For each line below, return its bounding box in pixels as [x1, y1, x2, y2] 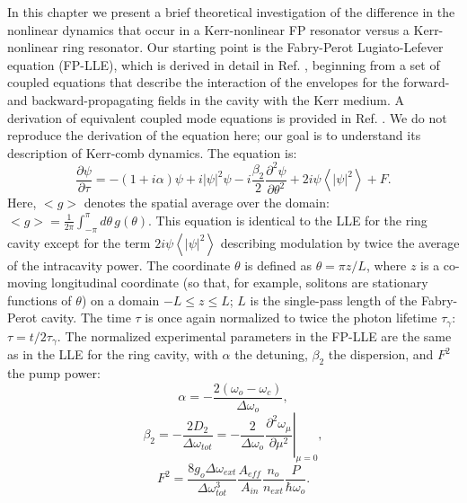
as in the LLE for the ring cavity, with [7, 345, 218, 364]
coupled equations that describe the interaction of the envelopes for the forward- [7, 73, 450, 92]
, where [366, 255, 407, 274]
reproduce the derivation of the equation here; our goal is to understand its [7, 126, 421, 145]
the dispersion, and [328, 345, 434, 364]
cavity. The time [40, 308, 131, 327]
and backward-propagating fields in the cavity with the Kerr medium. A [7, 90, 405, 109]
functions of [7, 290, 72, 309]
